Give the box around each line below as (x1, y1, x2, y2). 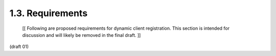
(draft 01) (9, 43, 29, 50)
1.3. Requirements (9, 8, 88, 19)
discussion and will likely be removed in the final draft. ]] (22, 32, 141, 38)
